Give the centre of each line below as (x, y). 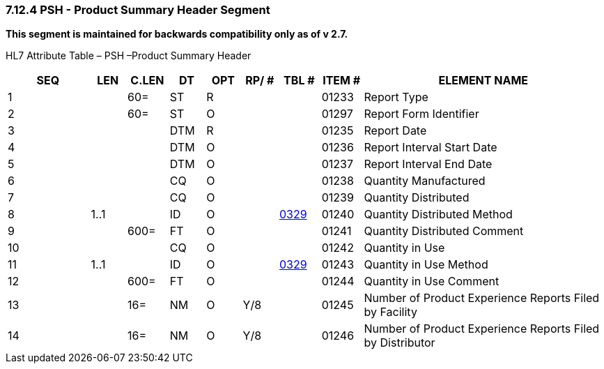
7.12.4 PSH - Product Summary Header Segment (138, 10)
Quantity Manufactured (425, 181)
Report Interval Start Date (431, 148)
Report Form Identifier (421, 114)
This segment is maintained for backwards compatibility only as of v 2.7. (177, 34)
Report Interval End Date (428, 164)
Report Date (395, 131)
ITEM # (342, 81)
